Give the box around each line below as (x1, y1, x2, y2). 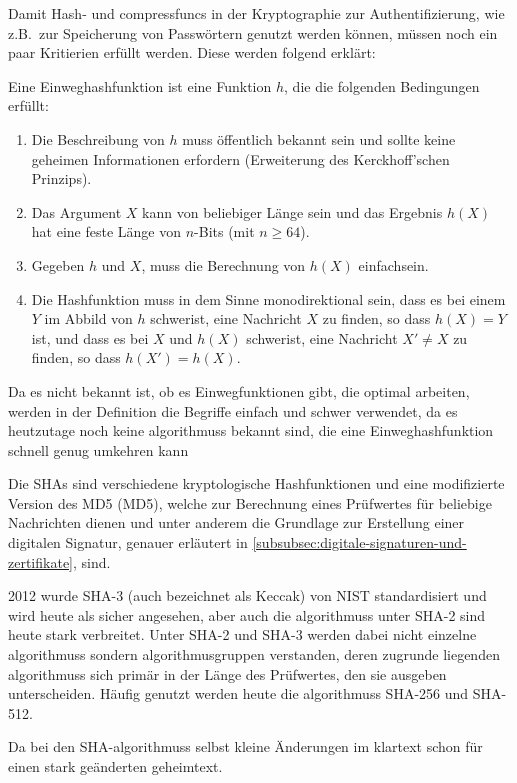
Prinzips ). (31, 168, 92, 189)
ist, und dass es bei (31, 327, 149, 348)
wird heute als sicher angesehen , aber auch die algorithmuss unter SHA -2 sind (8, 604, 486, 625)
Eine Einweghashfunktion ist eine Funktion (8, 75, 272, 96)
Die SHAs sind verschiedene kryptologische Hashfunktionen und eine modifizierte (8, 473, 505, 494)
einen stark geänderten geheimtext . (8, 756, 223, 776)
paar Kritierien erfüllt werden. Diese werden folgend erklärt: (8, 42, 376, 63)
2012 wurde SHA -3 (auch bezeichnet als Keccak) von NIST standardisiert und (8, 585, 487, 606)
